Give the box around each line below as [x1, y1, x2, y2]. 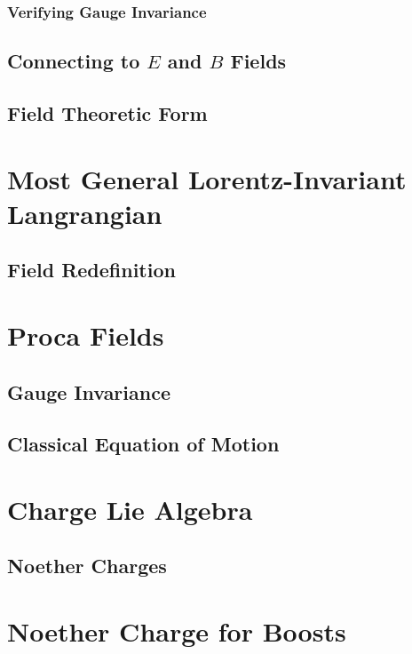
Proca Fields [7, 316, 164, 353]
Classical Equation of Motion [7, 430, 280, 458]
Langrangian [7, 195, 162, 231]
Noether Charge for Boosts [7, 613, 346, 650]
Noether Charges [7, 552, 167, 579]
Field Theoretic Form [7, 100, 208, 127]
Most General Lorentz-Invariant [7, 160, 407, 196]
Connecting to [7, 47, 140, 75]
